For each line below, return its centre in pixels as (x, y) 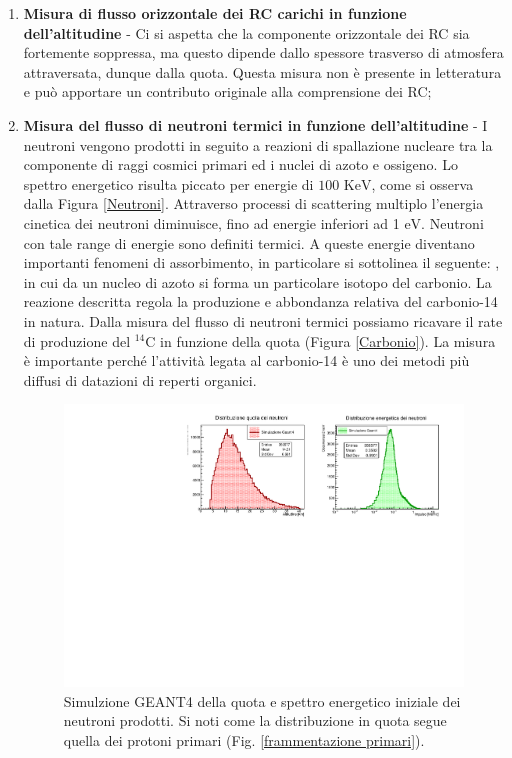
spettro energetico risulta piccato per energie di (168, 183)
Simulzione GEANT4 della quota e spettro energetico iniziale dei (262, 700)
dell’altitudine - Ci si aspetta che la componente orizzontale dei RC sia (246, 32)
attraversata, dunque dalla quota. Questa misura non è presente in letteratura (262, 71)
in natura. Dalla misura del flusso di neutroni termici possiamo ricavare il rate (263, 320)
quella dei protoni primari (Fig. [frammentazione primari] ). (244, 739)
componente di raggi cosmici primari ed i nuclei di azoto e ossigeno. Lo (240, 164)
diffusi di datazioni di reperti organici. (140, 379)
